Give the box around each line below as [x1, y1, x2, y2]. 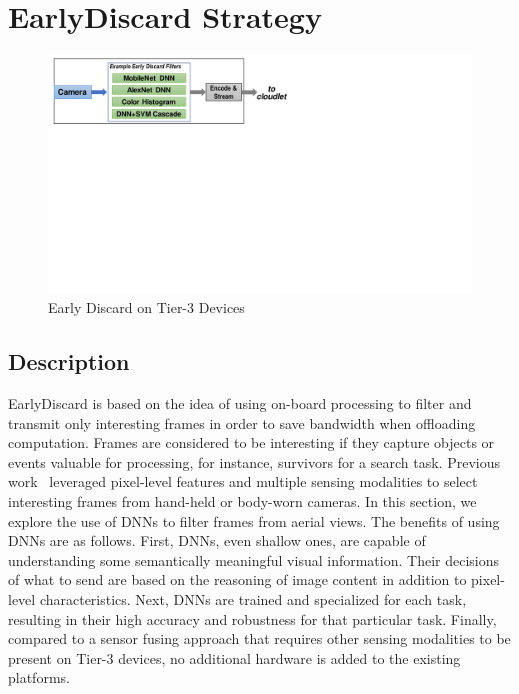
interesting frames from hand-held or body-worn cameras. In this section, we [8, 490, 477, 511]
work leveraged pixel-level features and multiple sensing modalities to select [8, 471, 478, 492]
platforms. [8, 667, 70, 688]
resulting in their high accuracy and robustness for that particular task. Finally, [8, 608, 497, 629]
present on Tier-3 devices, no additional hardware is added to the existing [8, 647, 461, 668]
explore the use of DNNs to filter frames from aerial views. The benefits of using [8, 510, 500, 531]
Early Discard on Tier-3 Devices [48, 297, 245, 318]
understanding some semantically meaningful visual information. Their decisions [8, 549, 500, 570]
